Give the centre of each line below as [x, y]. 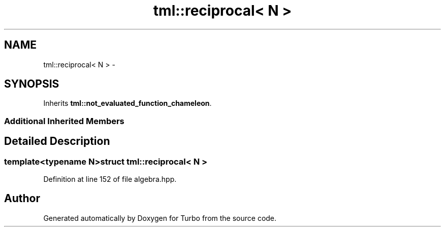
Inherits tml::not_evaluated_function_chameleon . [128, 103]
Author [22, 199]
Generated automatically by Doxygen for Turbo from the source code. [160, 218]
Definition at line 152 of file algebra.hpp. [110, 179]
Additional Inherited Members [64, 121]
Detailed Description [57, 141]
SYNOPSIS [32, 84]
